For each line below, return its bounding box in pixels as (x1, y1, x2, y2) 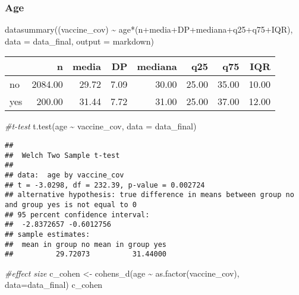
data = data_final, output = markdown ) (5, 34, 154, 47)
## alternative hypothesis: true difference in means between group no (5, 191, 294, 199)
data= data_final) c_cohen (5, 278, 103, 291)
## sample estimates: (5, 230, 90, 239)
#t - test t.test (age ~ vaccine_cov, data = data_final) (5, 120, 197, 132)
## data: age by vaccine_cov (5, 170, 124, 179)
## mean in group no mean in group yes (5, 240, 167, 249)
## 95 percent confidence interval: (5, 210, 150, 219)
